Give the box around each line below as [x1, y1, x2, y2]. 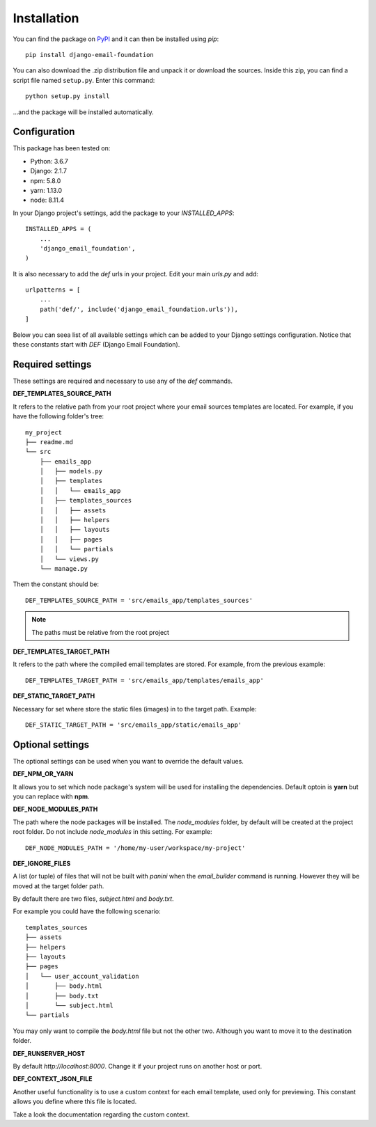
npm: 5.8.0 [30, 176, 61, 184]
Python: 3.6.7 [30, 157, 69, 165]
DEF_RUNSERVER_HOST [13, 1049, 86, 1057]
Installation [13, 10, 79, 26]
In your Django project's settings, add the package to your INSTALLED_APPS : [13, 209, 235, 217]
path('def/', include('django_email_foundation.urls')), [39, 305, 238, 313]
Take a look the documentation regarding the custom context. [13, 1110, 190, 1119]
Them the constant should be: [13, 580, 99, 588]
